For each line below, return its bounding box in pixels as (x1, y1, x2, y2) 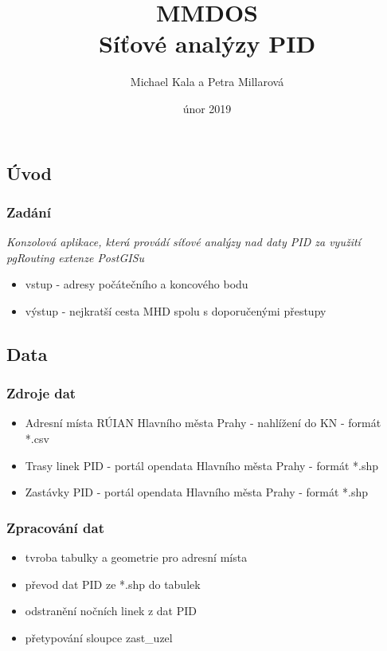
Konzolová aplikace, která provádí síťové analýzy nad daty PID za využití (6, 233, 361, 250)
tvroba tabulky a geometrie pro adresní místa (25, 549, 248, 566)
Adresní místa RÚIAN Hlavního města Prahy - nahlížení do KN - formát (25, 414, 381, 431)
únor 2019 (182, 100, 232, 116)
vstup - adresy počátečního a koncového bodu (25, 276, 248, 292)
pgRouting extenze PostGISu (6, 249, 145, 265)
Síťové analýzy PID (98, 27, 316, 60)
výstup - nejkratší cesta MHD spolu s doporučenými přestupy (25, 302, 326, 319)
